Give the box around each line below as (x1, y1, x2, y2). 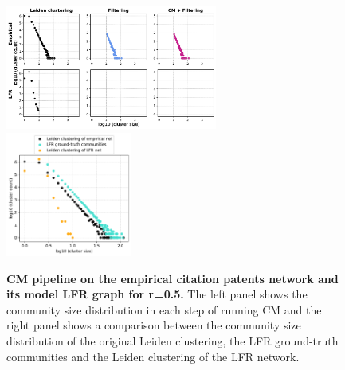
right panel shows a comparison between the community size (6, 317, 301, 333)
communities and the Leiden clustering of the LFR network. (6, 348, 300, 364)
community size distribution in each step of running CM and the (6, 301, 322, 317)
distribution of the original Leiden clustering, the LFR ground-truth (6, 333, 339, 349)
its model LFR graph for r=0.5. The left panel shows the (6, 286, 308, 302)
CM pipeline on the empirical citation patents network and (6, 270, 339, 286)
